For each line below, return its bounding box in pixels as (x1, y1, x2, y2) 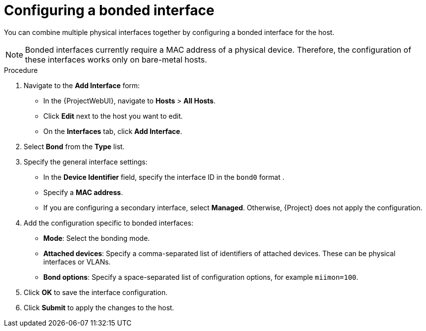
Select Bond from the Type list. (24, 142, 125, 151)
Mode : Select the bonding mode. (43, 233, 150, 242)
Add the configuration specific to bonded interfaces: (24, 218, 193, 227)
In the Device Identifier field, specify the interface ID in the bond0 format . (43, 172, 285, 181)
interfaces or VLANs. (43, 257, 111, 266)
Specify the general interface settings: (24, 157, 148, 166)
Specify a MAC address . (43, 188, 123, 197)
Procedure (4, 66, 38, 74)
